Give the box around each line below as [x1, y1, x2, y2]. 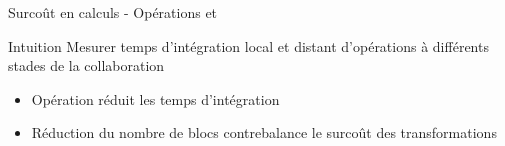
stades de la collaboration [8, 55, 165, 76]
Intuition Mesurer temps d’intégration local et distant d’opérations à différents [8, 35, 489, 56]
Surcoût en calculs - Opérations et [8, 2, 218, 22]
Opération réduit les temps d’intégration [31, 88, 280, 109]
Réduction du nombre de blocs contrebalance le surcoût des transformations [31, 122, 497, 143]
